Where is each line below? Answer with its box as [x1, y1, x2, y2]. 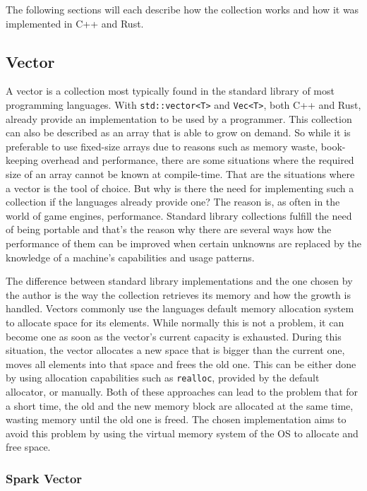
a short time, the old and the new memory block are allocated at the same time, [6, 398, 354, 413]
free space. [6, 439, 51, 454]
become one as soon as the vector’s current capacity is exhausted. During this [6, 329, 342, 343]
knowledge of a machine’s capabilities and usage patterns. [6, 249, 255, 264]
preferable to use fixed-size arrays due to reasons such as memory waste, [6, 138, 318, 153]
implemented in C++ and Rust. [6, 16, 144, 30]
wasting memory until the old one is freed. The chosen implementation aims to [6, 412, 347, 427]
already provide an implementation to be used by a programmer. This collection [6, 111, 352, 126]
